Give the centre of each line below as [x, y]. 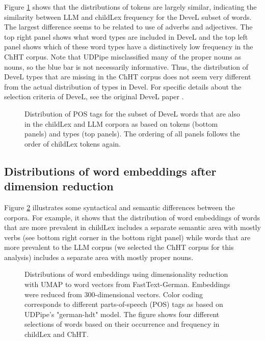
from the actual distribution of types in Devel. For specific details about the [123, 86]
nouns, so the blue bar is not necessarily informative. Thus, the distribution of [126, 66]
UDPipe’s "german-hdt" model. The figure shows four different [122, 314]
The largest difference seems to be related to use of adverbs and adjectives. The [128, 27]
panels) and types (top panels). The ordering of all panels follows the [132, 134]
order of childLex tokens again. [73, 143]
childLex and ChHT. [57, 334]
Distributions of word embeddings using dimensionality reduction [126, 274]
